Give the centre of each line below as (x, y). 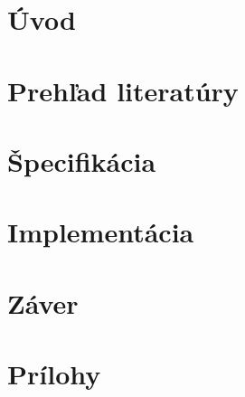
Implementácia (101, 232)
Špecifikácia (82, 161)
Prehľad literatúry (123, 90)
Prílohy (54, 374)
